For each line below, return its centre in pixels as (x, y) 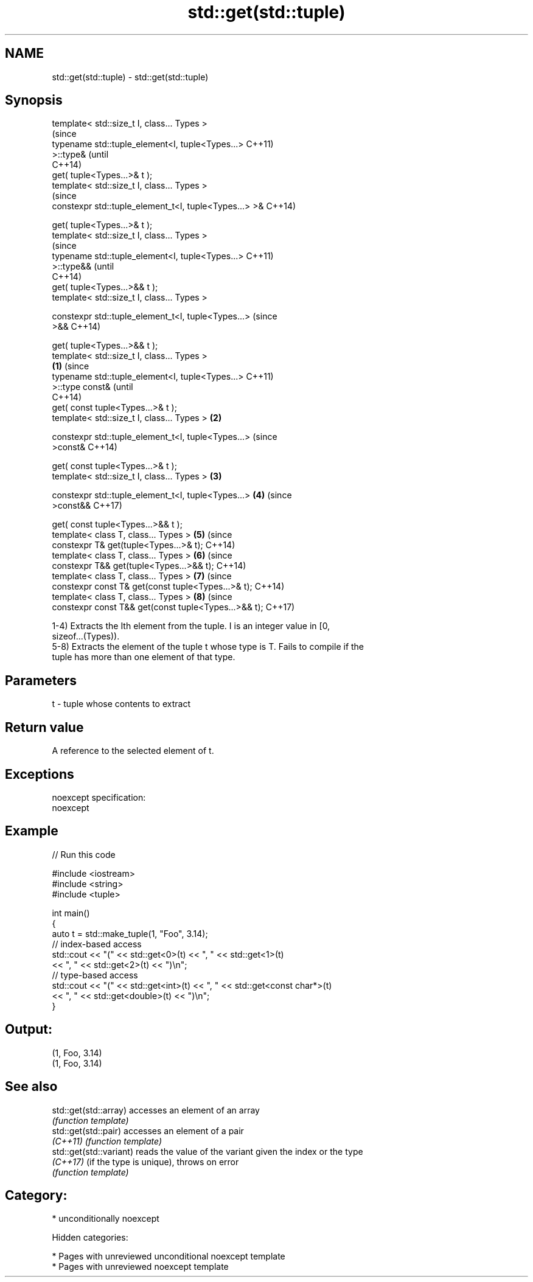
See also (31, 1087)
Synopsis (34, 100)
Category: (36, 1195)
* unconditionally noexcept (106, 1219)
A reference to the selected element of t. (133, 751)
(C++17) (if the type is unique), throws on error (145, 1162)
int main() (71, 913)
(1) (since (71, 366)
